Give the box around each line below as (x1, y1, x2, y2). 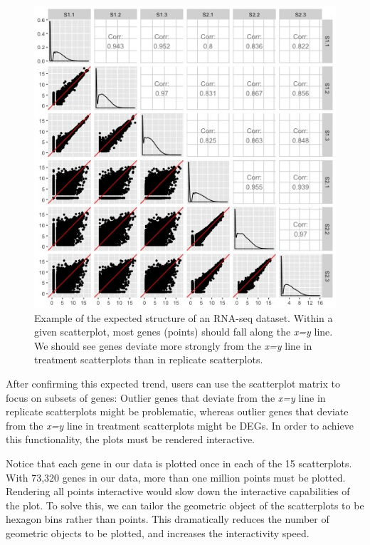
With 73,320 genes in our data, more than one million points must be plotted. (6, 469, 346, 484)
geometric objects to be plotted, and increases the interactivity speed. (6, 525, 310, 540)
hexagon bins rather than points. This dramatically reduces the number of (6, 512, 329, 526)
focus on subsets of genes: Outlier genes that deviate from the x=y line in (6, 390, 326, 405)
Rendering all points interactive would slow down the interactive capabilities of (6, 484, 350, 499)
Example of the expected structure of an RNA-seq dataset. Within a (34, 310, 333, 325)
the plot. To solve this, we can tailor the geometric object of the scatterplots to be (6, 497, 364, 512)
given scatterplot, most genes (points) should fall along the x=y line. (34, 324, 333, 339)
